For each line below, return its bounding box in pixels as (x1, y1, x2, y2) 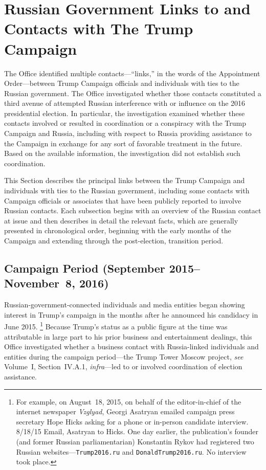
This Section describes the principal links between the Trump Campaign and (4, 175, 245, 186)
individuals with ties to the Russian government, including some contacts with (4, 185, 250, 196)
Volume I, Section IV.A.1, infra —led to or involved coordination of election (4, 361, 242, 372)
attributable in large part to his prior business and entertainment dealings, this (4, 331, 252, 342)
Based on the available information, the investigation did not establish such (4, 148, 240, 159)
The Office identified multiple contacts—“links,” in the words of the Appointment (4, 68, 260, 78)
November (4, 275, 60, 291)
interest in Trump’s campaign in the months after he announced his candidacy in (4, 309, 258, 320)
